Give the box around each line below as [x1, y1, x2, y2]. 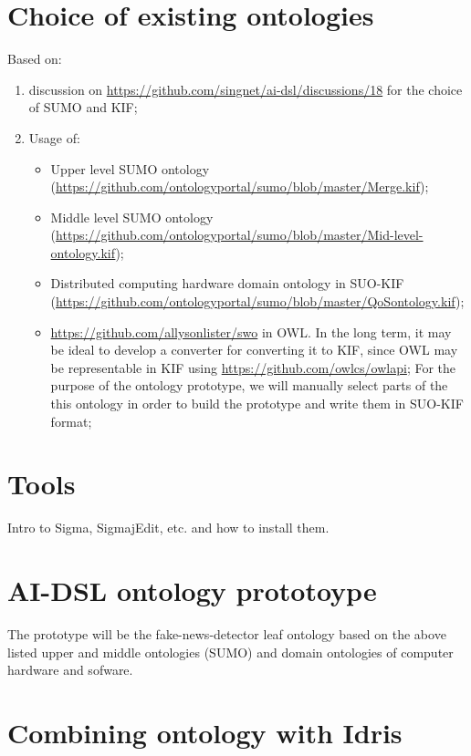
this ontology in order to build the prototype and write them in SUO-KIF [50, 394, 464, 413]
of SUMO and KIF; [28, 98, 138, 117]
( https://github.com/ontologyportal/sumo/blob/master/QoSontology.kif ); [50, 292, 465, 311]
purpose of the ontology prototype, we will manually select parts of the [50, 376, 448, 395]
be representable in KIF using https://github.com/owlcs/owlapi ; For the [50, 357, 456, 377]
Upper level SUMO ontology [50, 159, 210, 178]
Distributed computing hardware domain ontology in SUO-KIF [50, 274, 404, 293]
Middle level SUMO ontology [50, 207, 214, 226]
